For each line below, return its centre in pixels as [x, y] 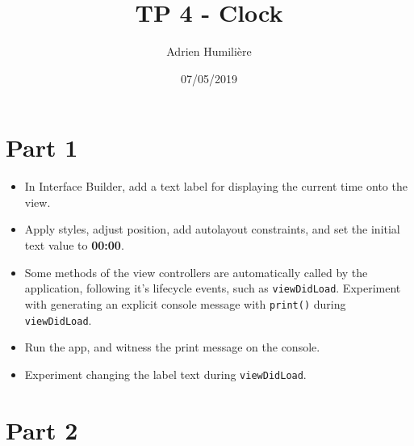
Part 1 [42, 147]
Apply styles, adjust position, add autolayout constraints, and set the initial [212, 229]
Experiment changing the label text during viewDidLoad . [165, 374]
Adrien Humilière [209, 51]
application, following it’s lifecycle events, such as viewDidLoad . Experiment [213, 288]
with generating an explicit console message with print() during [185, 303]
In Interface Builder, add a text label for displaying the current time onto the [216, 186]
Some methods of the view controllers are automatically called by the [196, 272]
